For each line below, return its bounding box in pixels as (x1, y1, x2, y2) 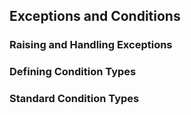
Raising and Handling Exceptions (9, 38, 173, 52)
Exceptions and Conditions (9, 8, 181, 25)
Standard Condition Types (9, 92, 140, 106)
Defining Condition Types (9, 65, 137, 79)
